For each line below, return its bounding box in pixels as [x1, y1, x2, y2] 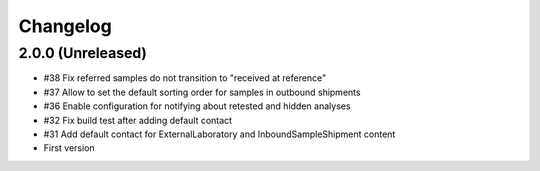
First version [43, 142, 95, 154]
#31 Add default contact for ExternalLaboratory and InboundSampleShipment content [43, 128, 396, 140]
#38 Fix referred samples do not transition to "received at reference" [43, 72, 327, 84]
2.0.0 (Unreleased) [18, 44, 147, 62]
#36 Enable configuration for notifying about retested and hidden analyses [43, 100, 351, 112]
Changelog [18, 15, 112, 37]
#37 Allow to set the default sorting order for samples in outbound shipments [43, 86, 361, 98]
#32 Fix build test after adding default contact [43, 114, 233, 126]
